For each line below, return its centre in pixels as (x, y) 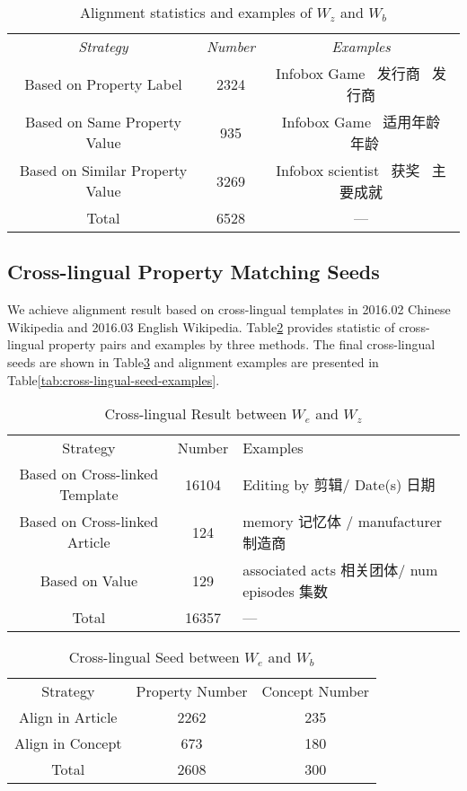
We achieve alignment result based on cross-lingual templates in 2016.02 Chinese (229, 309)
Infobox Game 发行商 (348, 73)
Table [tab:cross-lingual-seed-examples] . (114, 379)
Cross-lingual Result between (196, 414)
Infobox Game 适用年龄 (361, 122)
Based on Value (88, 580)
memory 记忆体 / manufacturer (343, 522)
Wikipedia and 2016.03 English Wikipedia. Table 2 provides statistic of (201, 326)
